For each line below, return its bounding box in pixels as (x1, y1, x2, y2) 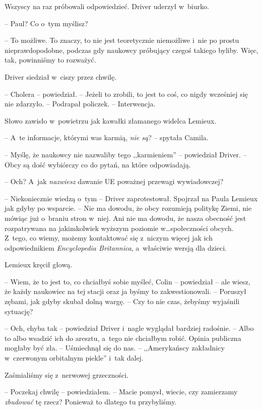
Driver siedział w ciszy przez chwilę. (5, 71, 117, 82)
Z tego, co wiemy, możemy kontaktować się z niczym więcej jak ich (5, 232, 213, 243)
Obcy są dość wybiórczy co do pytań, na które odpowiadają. (5, 159, 191, 169)
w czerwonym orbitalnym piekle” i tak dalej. (5, 353, 144, 363)
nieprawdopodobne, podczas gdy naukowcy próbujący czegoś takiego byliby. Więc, (5, 44, 258, 55)
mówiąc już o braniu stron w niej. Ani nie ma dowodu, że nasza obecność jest (5, 212, 246, 223)
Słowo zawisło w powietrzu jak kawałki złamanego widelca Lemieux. (5, 115, 217, 126)
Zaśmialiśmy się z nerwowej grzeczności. (5, 369, 129, 380)
